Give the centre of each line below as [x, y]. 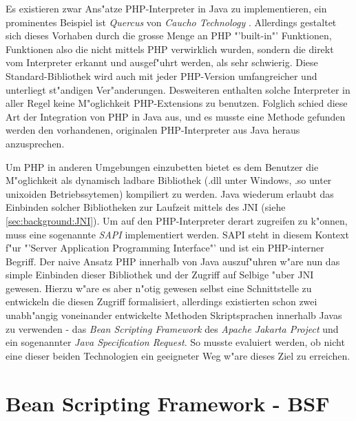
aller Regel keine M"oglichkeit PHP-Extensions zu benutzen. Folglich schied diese [177, 103]
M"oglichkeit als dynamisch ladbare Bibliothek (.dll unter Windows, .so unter [169, 180]
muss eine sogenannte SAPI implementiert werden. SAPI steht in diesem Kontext [177, 234]
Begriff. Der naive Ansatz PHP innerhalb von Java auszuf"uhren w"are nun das [173, 261]
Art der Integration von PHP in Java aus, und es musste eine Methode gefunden [176, 116]
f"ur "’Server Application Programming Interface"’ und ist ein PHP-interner [165, 248]
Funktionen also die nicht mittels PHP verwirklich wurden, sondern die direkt [170, 49]
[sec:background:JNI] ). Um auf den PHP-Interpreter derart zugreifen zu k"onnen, [177, 220]
